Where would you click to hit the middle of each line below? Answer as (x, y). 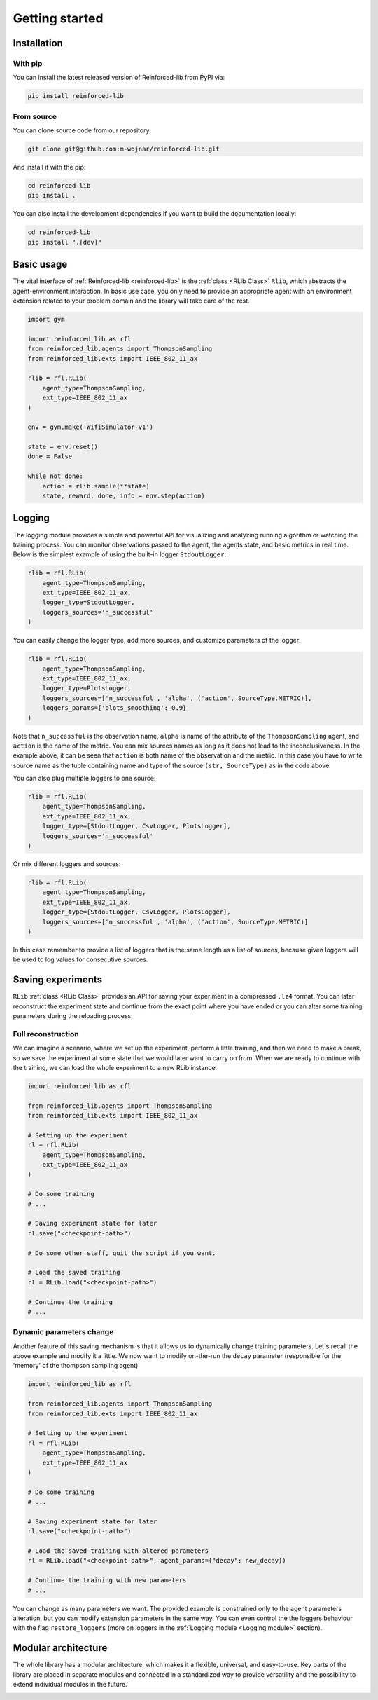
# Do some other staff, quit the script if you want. (122, 1253)
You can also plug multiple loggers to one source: (84, 779)
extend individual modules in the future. (70, 1685)
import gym (46, 319)
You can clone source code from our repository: (82, 130)
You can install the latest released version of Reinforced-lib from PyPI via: (119, 78)
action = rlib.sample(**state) (96, 486)
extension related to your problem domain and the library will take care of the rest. (131, 301)
